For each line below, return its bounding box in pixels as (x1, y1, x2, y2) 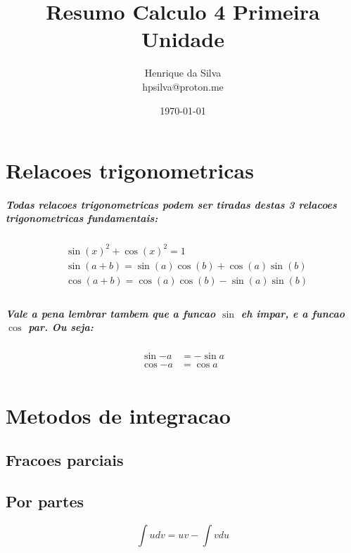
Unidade (141, 25, 224, 53)
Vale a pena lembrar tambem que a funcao (6, 306, 216, 320)
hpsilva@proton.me (142, 79, 224, 93)
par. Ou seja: (28, 320, 94, 334)
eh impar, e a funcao (241, 306, 345, 320)
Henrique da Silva (144, 65, 222, 80)
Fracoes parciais (6, 449, 124, 471)
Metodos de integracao (6, 401, 231, 429)
